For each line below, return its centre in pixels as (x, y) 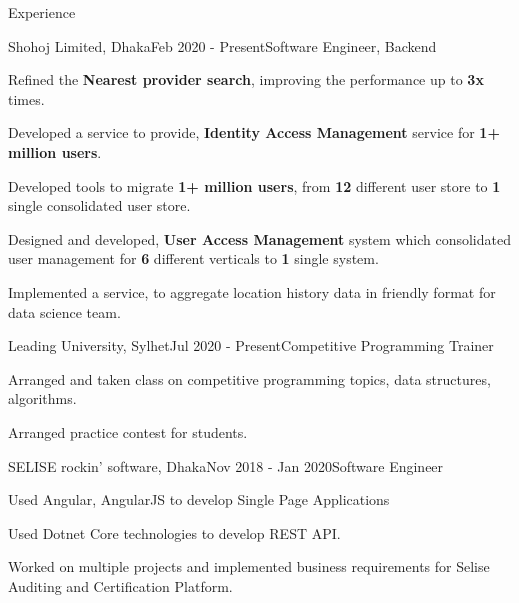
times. (26, 98)
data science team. (64, 311)
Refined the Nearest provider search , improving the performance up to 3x (246, 79)
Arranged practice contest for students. (128, 431)
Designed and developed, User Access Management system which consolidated (259, 238)
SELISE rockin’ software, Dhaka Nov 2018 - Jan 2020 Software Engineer (226, 465)
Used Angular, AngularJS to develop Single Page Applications (199, 499)
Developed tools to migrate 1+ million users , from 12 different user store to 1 (254, 185)
